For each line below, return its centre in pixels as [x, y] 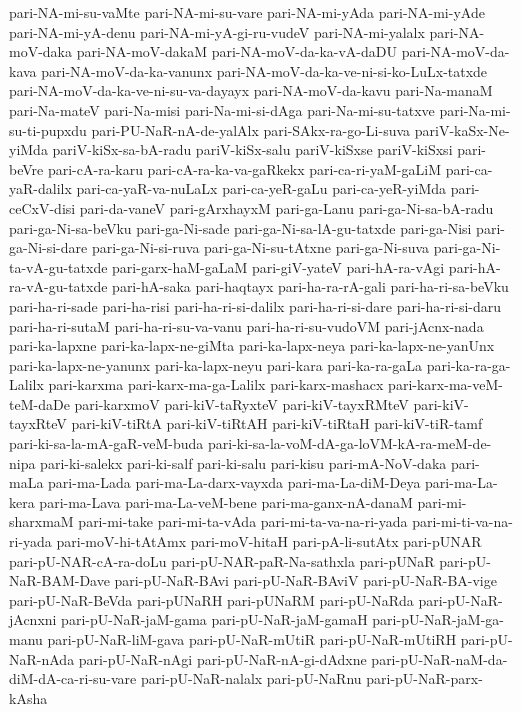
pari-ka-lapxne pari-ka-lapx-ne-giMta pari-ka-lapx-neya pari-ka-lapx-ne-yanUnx [252, 345]
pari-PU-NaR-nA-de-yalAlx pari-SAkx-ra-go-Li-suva [251, 129]
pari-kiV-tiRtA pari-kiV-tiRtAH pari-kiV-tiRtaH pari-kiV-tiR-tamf [277, 423]
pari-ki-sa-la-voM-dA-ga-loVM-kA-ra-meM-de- [350, 443]
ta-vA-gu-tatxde [58, 266]
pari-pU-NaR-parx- [424, 678]
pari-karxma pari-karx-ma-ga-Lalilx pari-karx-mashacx [216, 384]
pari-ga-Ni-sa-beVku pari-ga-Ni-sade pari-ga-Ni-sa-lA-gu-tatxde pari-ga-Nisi [240, 227]
